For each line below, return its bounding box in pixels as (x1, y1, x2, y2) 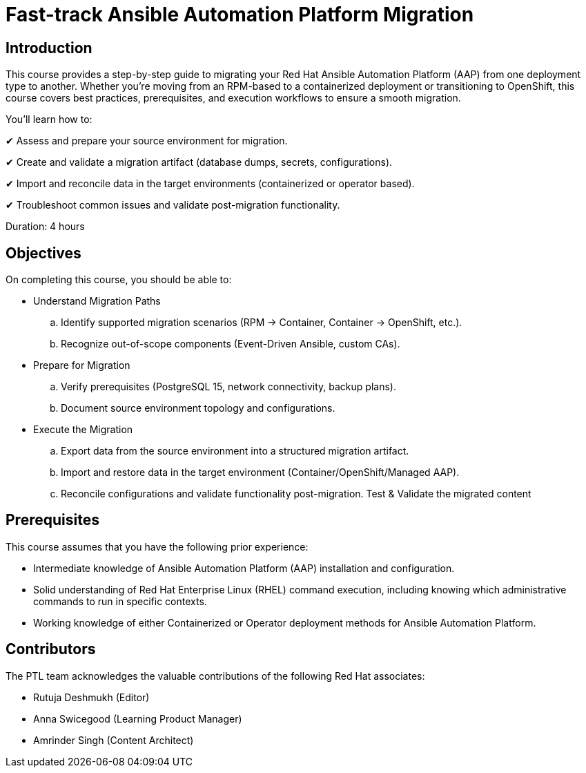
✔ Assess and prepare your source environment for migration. (6, 135, 288, 147)
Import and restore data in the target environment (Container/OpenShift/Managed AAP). (61, 466, 460, 479)
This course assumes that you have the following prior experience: (6, 540, 309, 553)
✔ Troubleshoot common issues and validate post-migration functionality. (6, 199, 340, 211)
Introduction (6, 39, 92, 57)
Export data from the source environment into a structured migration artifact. (61, 445, 409, 457)
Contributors (6, 640, 96, 658)
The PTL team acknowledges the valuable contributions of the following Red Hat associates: (6, 669, 425, 682)
